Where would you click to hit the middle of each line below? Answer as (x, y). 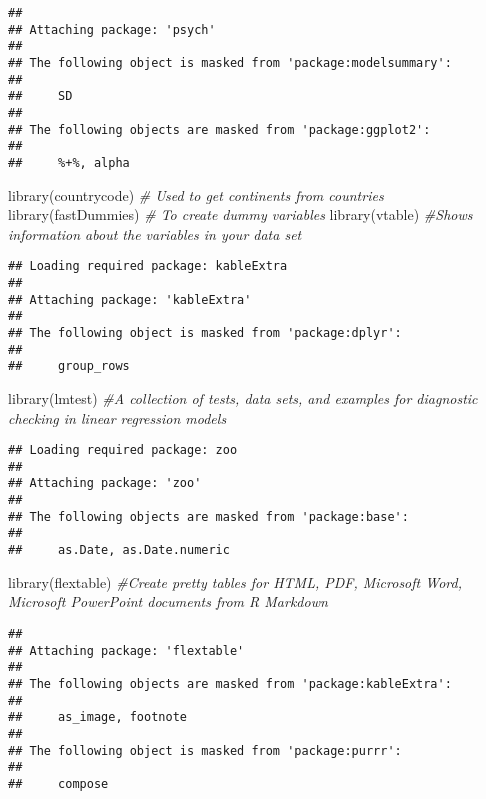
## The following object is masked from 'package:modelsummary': (230, 62)
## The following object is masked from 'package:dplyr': (205, 332)
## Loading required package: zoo (123, 450)
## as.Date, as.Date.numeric (119, 550)
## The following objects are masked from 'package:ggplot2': (219, 129)
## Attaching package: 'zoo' (105, 483)
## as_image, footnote (97, 717)
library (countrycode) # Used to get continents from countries (196, 194)
